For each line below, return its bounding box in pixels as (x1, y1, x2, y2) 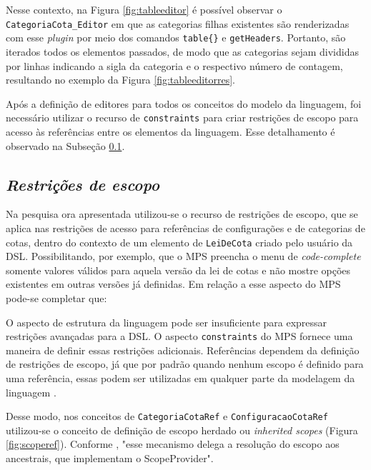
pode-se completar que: (6, 290, 107, 305)
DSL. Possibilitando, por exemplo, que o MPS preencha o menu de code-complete (6, 249, 361, 264)
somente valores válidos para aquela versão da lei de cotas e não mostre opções (6, 262, 351, 277)
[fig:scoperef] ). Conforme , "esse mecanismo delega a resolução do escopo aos (6, 436, 340, 451)
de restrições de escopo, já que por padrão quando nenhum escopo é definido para (6, 356, 364, 371)
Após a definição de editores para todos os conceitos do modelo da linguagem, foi (6, 96, 362, 111)
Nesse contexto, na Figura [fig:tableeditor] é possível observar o (6, 2, 282, 16)
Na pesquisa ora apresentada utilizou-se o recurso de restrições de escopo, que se (6, 206, 358, 221)
